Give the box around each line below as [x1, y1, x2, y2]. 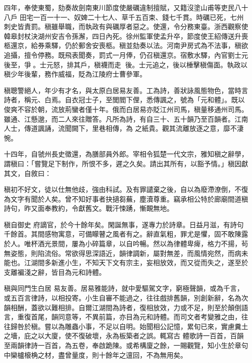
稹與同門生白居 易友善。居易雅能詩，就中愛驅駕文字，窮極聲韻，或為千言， [4, 283, 244, 293]
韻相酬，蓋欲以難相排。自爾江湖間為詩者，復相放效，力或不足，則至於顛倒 [4, 302, 241, 312]
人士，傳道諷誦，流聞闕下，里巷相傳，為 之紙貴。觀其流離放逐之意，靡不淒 [4, 123, 244, 133]
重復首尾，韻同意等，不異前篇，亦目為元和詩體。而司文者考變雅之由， [17, 312, 241, 322]
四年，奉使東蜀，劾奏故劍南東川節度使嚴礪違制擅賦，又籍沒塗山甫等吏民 [4, 2, 235, 12]
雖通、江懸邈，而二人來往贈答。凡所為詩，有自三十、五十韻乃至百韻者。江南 [4, 113, 248, 124]
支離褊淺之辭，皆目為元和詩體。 [4, 267, 106, 277]
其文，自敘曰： [4, 168, 51, 178]
